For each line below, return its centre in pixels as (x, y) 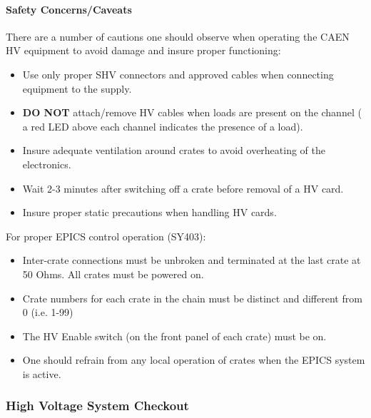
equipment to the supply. (77, 88)
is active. (42, 373)
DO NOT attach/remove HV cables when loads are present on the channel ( (192, 112)
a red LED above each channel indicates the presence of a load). (163, 126)
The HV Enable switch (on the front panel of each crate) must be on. (174, 336)
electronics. (47, 164)
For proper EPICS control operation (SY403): (106, 236)
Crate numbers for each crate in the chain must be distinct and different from (192, 298)
